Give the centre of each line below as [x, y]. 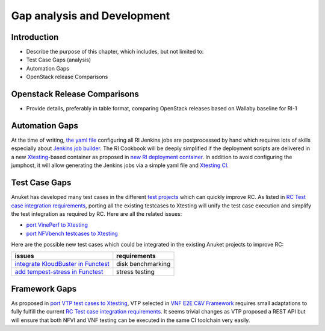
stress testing [135, 272]
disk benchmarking [144, 264]
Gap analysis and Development [91, 16]
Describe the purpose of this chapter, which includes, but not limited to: [115, 52]
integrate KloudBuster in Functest [62, 264]
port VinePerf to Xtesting [57, 225]
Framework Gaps [44, 288]
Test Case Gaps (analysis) [59, 60]
